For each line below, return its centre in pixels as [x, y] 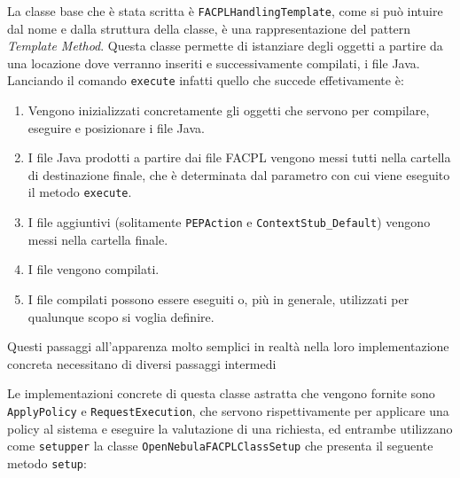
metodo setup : [47, 462]
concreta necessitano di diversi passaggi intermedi [142, 363]
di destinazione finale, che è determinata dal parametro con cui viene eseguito [239, 174]
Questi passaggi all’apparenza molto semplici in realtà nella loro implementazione [228, 346]
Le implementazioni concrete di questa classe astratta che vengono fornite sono [221, 393]
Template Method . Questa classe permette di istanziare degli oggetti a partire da [225, 46]
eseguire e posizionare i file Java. [116, 127]
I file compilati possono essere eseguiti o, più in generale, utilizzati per [218, 298]
